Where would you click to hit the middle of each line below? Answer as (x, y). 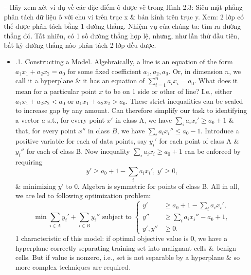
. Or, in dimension (196, 71)
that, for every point (46, 130)
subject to (117, 217)
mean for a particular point (56, 91)
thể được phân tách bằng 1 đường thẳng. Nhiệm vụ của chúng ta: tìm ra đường (122, 26)
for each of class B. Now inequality (78, 151)
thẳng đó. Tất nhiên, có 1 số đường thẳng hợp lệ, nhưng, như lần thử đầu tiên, (122, 35)
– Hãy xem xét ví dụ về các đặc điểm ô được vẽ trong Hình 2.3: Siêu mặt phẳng (123, 7)
